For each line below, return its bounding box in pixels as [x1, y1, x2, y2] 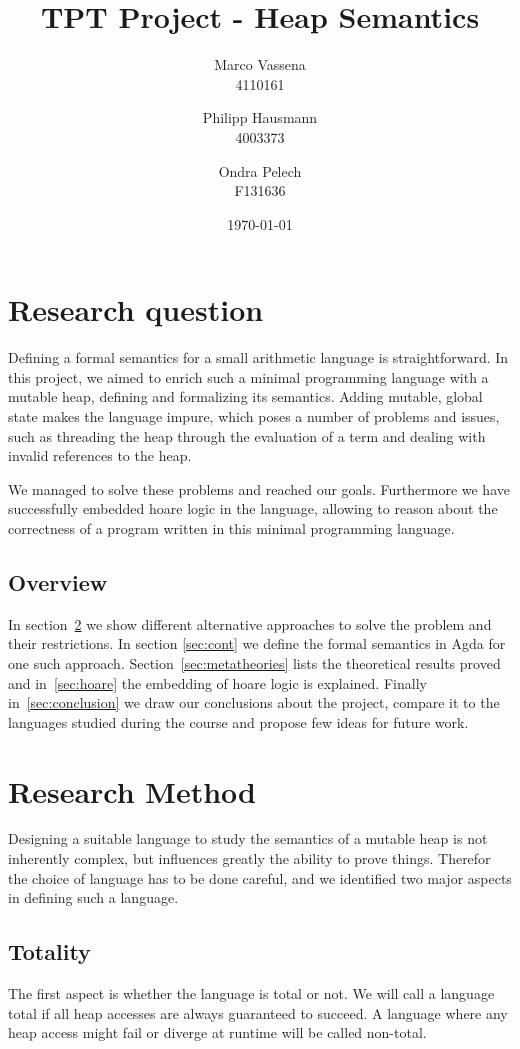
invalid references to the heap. [8, 445, 192, 466]
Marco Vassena [214, 54, 306, 75]
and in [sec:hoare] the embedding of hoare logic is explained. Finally [8, 672, 427, 693]
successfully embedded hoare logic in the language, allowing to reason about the [8, 498, 498, 519]
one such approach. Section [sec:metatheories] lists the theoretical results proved [8, 652, 501, 673]
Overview [8, 566, 108, 597]
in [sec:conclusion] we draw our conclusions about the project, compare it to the [8, 692, 500, 713]
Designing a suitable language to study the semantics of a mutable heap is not [8, 828, 488, 849]
